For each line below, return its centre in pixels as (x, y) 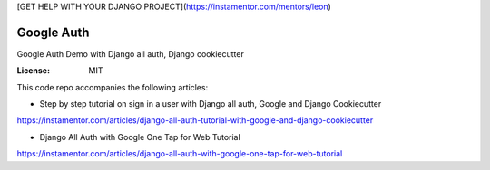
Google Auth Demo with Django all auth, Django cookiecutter (130, 53)
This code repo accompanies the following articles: (113, 87)
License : (33, 71)
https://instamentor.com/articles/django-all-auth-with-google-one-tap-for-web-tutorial (180, 154)
